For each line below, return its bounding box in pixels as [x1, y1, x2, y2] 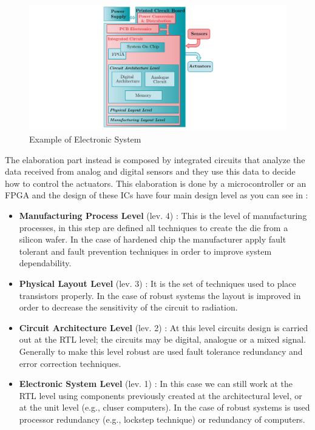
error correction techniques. [19, 357, 121, 369]
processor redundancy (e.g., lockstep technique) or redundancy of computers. [19, 412, 305, 425]
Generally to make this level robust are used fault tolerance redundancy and [19, 344, 303, 357]
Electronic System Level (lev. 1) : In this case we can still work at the [19, 377, 293, 390]
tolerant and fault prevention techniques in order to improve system [19, 244, 272, 257]
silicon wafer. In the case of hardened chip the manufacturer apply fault [19, 233, 286, 246]
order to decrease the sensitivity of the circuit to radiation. [19, 301, 238, 314]
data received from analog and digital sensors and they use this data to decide [5, 165, 296, 178]
